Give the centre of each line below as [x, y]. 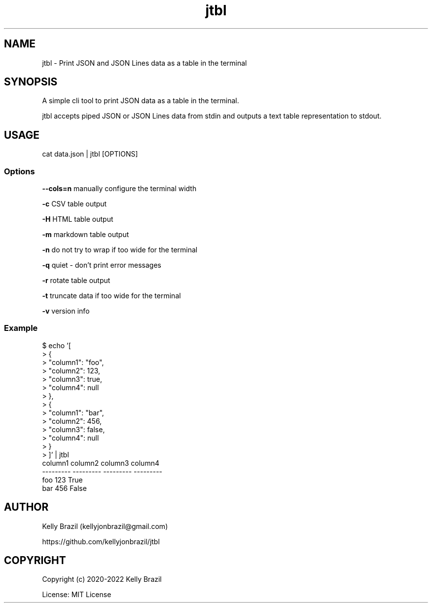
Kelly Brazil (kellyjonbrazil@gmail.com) [105, 526]
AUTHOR [26, 507]
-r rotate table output [76, 281]
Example [21, 328]
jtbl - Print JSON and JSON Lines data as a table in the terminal [144, 63]
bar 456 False [64, 488]
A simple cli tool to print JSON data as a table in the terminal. [141, 101]
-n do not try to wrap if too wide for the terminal [120, 250]
